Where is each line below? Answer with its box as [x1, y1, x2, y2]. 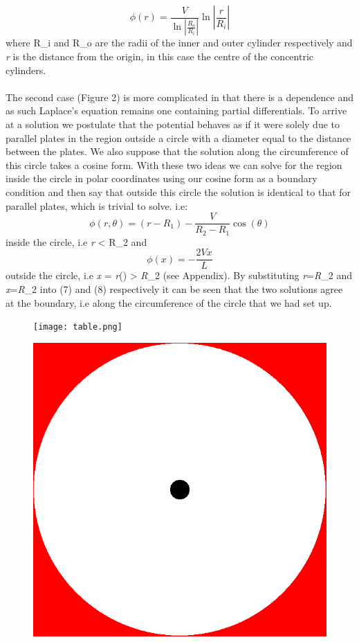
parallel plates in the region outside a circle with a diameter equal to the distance [6, 130, 351, 145]
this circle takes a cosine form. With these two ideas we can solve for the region [6, 157, 342, 172]
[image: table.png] [33, 322, 122, 332]
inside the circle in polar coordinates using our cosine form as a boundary [6, 171, 317, 186]
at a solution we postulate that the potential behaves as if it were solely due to [6, 117, 340, 131]
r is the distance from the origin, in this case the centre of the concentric [6, 49, 314, 64]
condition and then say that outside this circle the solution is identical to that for [6, 184, 351, 199]
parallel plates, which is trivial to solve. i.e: [6, 198, 188, 213]
